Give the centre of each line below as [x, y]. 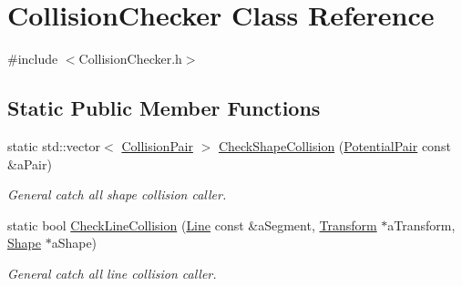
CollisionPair [157, 145]
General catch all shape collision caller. [117, 194]
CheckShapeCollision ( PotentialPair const [334, 145]
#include [33, 59]
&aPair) [30, 163]
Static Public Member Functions [164, 108]
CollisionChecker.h [130, 59]
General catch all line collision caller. [112, 273]
